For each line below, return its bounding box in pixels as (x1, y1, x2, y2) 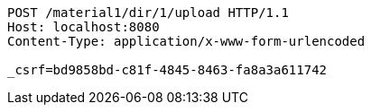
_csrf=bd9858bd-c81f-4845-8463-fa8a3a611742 (7, 63, 328, 77)
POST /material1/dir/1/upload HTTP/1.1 (7, 5, 289, 20)
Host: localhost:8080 (7, 20, 160, 34)
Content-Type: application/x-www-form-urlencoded (7, 34, 366, 48)
